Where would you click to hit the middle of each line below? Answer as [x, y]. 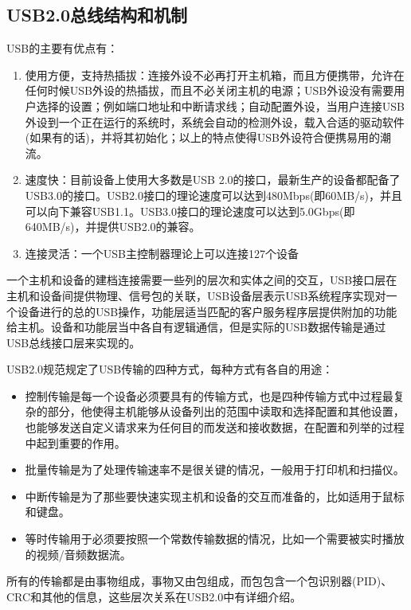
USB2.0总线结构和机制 [97, 15]
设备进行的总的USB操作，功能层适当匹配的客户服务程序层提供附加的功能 [207, 311]
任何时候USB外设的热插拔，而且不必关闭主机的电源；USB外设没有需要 [209, 90]
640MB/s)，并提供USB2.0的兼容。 [113, 227]
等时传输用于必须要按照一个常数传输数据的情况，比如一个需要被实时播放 [215, 539]
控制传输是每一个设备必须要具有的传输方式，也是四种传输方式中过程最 [209, 395]
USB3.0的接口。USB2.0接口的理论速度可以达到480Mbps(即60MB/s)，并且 [214, 195]
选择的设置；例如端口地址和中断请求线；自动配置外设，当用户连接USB [220, 106]
